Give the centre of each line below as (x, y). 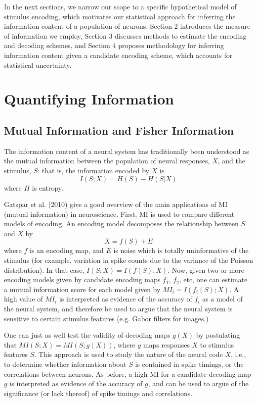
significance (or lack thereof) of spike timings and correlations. (98, 393)
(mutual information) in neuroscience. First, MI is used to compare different (119, 214)
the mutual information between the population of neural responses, (107, 161)
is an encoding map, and (67, 250)
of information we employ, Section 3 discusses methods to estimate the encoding (125, 35)
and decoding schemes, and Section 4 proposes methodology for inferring (114, 45)
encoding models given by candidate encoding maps (82, 279)
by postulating (218, 335)
